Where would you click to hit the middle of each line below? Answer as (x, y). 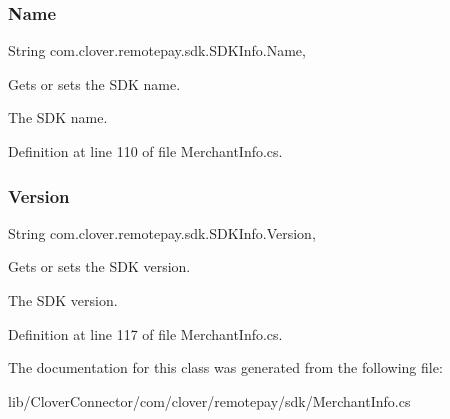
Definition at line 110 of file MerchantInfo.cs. (145, 151)
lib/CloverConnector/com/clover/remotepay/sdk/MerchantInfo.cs (209, 400)
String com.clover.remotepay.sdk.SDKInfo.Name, (157, 50)
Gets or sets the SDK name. (94, 83)
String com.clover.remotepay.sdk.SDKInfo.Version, (162, 232)
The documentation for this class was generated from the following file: (225, 367)
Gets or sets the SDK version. (99, 266)
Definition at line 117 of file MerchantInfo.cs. (145, 333)
